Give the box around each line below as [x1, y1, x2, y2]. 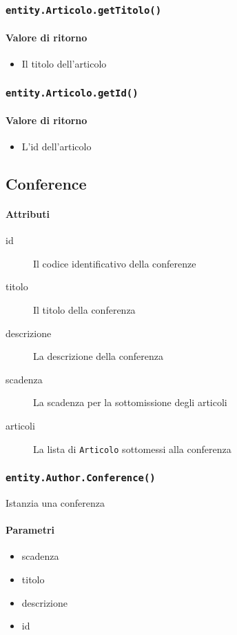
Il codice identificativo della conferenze [33, 256, 196, 270]
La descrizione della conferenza [33, 349, 163, 363]
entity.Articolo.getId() [6, 87, 138, 99]
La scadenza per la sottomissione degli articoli [33, 395, 227, 410]
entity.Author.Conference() [6, 472, 156, 484]
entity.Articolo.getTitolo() [6, 4, 162, 16]
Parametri [6, 523, 54, 537]
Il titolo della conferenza [33, 302, 136, 316]
